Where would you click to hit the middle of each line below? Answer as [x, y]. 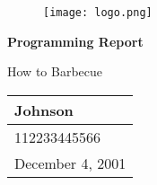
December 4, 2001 [70, 163]
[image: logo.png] [98, 13]
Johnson [44, 110]
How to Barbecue [55, 71]
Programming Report [75, 41]
